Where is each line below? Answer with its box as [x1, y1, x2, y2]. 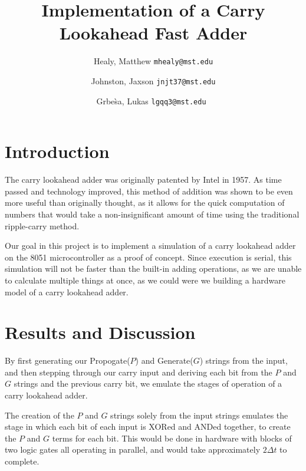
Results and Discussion [5, 320, 196, 344]
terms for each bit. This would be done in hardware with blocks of [52, 432, 292, 444]
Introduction [5, 139, 110, 163]
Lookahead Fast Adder [59, 21, 248, 45]
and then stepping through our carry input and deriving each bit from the [5, 365, 272, 378]
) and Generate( [135, 354, 193, 367]
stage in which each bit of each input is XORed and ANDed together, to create [5, 420, 291, 433]
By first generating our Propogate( [5, 354, 130, 367]
